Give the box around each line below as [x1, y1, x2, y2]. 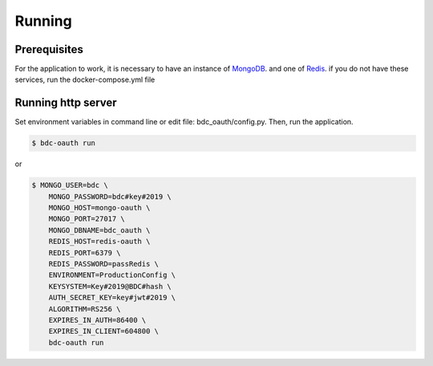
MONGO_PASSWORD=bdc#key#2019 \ [48, 192, 172, 201]
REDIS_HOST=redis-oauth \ [48, 237, 151, 246]
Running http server [14, 96, 117, 110]
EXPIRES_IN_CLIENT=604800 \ [48, 327, 160, 336]
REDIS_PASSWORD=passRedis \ [48, 259, 160, 269]
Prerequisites [14, 43, 83, 56]
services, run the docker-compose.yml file [14, 75, 156, 84]
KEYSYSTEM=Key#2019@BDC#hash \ [48, 282, 172, 291]
